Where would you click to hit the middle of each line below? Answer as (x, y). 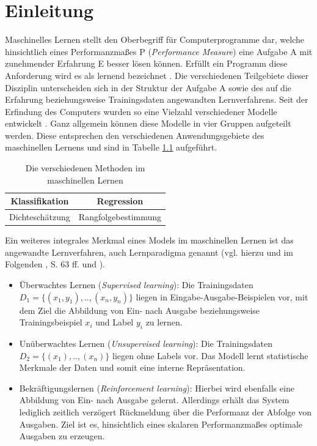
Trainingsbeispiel (51, 322)
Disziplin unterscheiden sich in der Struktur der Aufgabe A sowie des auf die (148, 87)
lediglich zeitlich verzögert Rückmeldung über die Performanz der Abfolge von (165, 411)
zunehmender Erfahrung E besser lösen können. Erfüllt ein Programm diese (146, 63)
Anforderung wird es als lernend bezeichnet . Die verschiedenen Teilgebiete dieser (157, 75)
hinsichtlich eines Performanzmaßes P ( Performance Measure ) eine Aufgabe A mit (159, 51)
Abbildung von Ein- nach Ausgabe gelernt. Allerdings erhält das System (154, 400)
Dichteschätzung (40, 217)
